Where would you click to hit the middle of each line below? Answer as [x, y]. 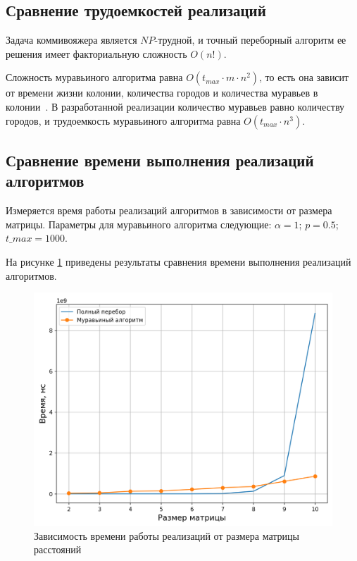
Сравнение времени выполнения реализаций [160, 160]
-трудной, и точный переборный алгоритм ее [250, 40]
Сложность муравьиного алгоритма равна [94, 77]
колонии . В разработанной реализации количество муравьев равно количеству [175, 106]
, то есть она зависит [304, 77]
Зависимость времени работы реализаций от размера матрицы [167, 535]
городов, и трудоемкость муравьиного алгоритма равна [123, 120]
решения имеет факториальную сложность [96, 53]
